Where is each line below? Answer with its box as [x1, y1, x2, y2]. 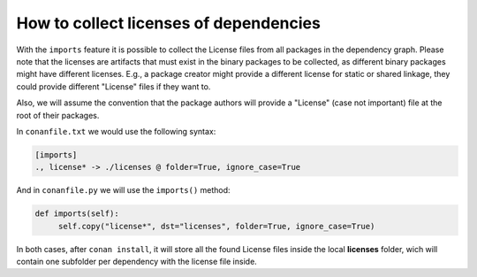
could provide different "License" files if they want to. [16, 81, 211, 92]
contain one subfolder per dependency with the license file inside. [16, 257, 258, 266]
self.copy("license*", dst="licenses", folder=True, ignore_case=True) [57, 221, 375, 231]
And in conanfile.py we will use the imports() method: [16, 185, 231, 196]
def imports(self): [34, 209, 119, 219]
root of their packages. [16, 110, 100, 120]
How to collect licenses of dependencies [16, 13, 322, 33]
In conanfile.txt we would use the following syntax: [16, 126, 216, 136]
